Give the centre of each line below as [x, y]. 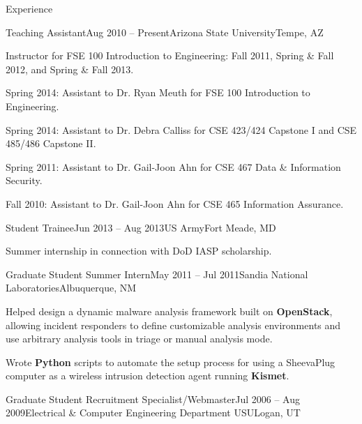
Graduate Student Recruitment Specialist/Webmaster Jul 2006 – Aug [153, 399]
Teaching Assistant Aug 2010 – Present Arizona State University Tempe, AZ [165, 32]
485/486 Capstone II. [51, 143]
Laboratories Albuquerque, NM [71, 288]
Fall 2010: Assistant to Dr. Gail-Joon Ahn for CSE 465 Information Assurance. [175, 203]
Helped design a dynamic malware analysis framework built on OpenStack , [169, 311]
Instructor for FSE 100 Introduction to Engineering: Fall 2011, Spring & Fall [170, 55]
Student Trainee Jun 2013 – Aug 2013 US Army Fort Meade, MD [141, 227]
